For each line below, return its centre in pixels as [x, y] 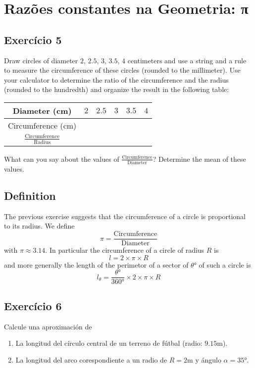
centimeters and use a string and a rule [187, 60]
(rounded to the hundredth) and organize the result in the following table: [117, 89]
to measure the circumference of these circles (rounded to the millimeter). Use [122, 70]
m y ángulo [204, 359]
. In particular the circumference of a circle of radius [125, 250]
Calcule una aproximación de [48, 326]
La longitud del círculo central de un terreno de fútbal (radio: [109, 343]
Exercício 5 [33, 39]
